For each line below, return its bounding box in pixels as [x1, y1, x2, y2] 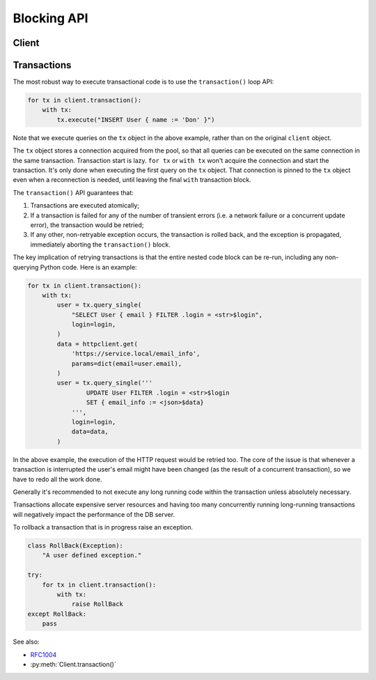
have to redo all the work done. [13, 474, 102, 484]
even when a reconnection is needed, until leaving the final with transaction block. [13, 176, 252, 184]
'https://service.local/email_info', [71, 350, 201, 358]
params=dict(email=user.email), [71, 360, 182, 367]
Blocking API [13, 10, 88, 26]
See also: [13, 637, 40, 646]
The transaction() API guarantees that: [13, 188, 134, 196]
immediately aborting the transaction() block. [30, 240, 171, 249]
